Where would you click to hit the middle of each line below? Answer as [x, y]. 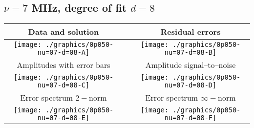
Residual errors [190, 32]
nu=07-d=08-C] [63, 85]
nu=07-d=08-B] [190, 53]
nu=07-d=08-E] [63, 118]
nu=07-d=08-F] [190, 118]
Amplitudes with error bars [63, 65]
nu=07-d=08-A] [63, 53]
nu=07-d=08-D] [190, 85]
